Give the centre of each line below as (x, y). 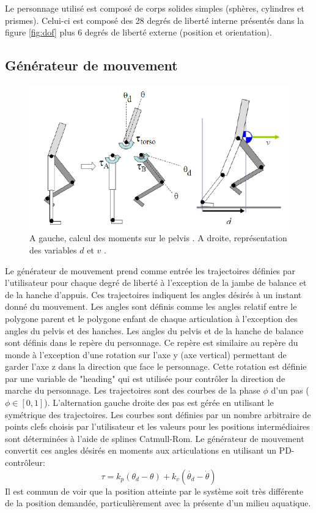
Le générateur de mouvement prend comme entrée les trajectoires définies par (150, 270)
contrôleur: (25, 462)
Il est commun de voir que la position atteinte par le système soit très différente (154, 491)
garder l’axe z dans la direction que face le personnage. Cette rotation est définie (156, 366)
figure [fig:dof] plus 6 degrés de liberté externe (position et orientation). (138, 32)
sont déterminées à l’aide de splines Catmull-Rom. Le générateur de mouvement (155, 438)
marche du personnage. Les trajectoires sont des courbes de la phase (133, 390)
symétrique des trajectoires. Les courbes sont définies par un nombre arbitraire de (158, 414)
